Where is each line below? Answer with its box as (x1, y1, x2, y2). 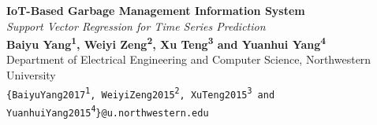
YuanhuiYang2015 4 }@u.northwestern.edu (6, 104, 209, 119)
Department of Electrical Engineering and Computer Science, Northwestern (6, 51, 371, 68)
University (6, 67, 56, 83)
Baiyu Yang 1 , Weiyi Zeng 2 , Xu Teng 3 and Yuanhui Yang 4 (6, 34, 326, 52)
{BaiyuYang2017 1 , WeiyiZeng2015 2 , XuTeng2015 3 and (6, 86, 275, 101)
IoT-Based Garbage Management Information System (6, 2, 305, 18)
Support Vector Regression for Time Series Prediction (6, 17, 266, 34)
